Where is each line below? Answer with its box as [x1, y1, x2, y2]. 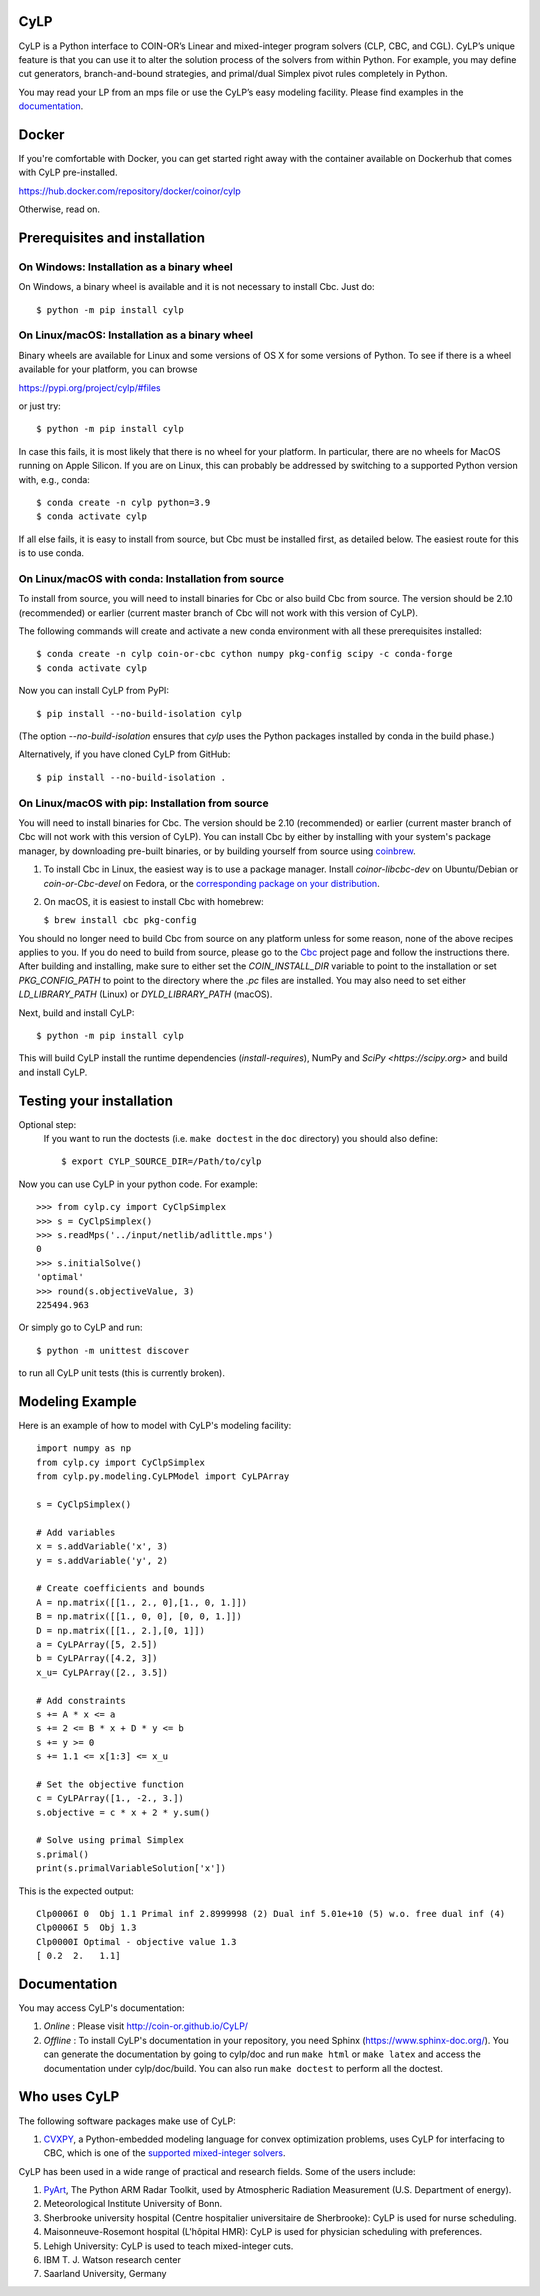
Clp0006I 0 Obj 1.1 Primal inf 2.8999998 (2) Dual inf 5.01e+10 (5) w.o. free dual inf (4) [36, 1908, 506, 1919]
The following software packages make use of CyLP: [18, 2115, 236, 2127]
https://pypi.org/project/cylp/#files [18, 381, 161, 394]
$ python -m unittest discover [36, 1345, 190, 1356]
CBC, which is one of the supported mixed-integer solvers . [43, 2147, 286, 2159]
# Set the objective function [36, 1778, 185, 1790]
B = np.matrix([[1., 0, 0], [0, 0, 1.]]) [36, 1611, 242, 1622]
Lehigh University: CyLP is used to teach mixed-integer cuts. [43, 2240, 294, 2252]
